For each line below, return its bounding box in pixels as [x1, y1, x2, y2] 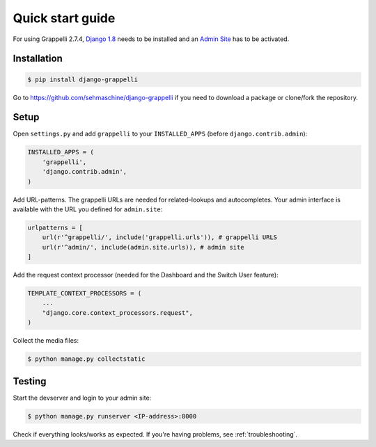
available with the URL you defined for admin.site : [13, 205, 163, 213]
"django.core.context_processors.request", [42, 309, 193, 316]
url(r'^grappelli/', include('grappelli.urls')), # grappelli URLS [42, 234, 278, 241]
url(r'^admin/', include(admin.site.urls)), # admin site [42, 243, 244, 251]
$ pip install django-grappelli [27, 75, 139, 83]
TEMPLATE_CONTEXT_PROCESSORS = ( [27, 289, 142, 298]
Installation [13, 53, 63, 65]
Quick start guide [13, 10, 116, 26]
